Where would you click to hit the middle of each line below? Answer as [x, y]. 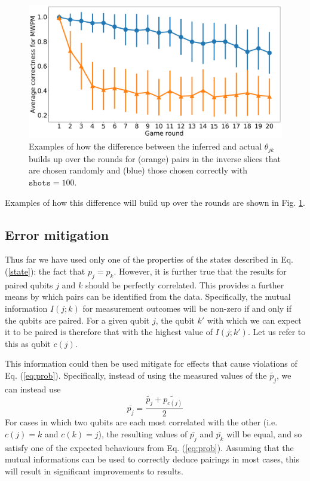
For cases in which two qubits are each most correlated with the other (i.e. [141, 422]
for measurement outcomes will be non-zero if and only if [187, 308]
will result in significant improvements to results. [94, 471]
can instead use [33, 389]
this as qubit [28, 343]
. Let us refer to [277, 332]
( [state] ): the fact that [45, 271]
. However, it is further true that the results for [200, 271]
